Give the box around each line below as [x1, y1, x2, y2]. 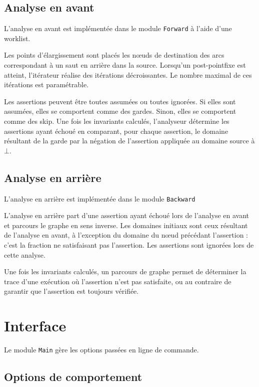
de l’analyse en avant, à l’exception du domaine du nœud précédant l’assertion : [4, 230, 248, 240]
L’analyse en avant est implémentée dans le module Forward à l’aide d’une [4, 23, 232, 34]
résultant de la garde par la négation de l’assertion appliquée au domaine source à [4, 135, 255, 146]
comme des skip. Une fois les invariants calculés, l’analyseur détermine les [4, 116, 229, 126]
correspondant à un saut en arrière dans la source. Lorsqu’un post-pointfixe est [4, 60, 246, 70]
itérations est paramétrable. [4, 79, 89, 90]
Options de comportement [4, 369, 142, 384]
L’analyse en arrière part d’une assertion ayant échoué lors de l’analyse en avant [4, 210, 249, 221]
